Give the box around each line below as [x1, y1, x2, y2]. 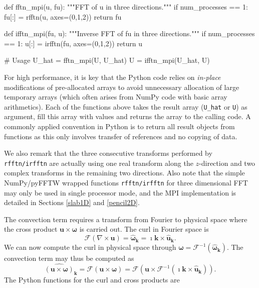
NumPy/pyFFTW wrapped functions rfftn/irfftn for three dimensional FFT [4, 177, 248, 188]
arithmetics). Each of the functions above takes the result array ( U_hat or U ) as [4, 101, 247, 112]
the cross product [4, 224, 58, 234]
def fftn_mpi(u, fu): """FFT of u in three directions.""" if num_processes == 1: [4, 2, 248, 12]
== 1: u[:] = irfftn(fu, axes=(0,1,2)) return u [4, 38, 142, 48]
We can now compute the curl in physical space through [4, 242, 176, 252]
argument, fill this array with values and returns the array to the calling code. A [4, 111, 251, 122]
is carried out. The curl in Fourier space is [79, 224, 209, 234]
